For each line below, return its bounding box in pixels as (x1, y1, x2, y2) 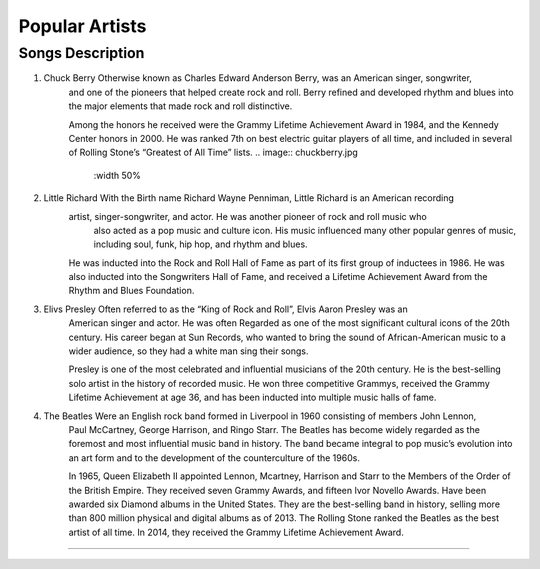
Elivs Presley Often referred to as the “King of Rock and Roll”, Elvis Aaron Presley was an (43, 303, 409, 315)
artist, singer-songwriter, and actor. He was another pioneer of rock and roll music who (68, 210, 427, 222)
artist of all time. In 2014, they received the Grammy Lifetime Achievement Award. (68, 526, 404, 538)
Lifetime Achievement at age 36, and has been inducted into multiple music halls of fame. (68, 391, 437, 404)
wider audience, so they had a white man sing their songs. (68, 345, 309, 357)
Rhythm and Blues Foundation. (68, 285, 195, 297)
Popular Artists (18, 15, 147, 37)
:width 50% (93, 169, 142, 181)
